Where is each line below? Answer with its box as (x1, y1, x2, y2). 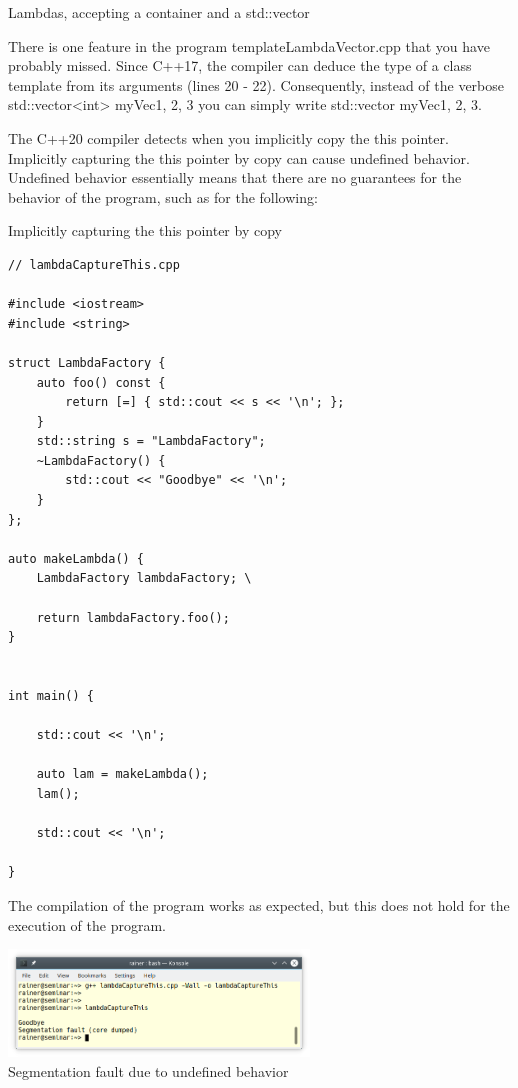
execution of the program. (8, 914, 166, 935)
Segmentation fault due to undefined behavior (8, 1060, 289, 1081)
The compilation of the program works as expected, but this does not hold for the (8, 894, 510, 915)
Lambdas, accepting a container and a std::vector (8, 2, 310, 22)
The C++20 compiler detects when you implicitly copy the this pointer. (8, 127, 449, 148)
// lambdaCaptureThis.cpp (8, 257, 180, 272)
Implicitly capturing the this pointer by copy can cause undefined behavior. (8, 147, 470, 168)
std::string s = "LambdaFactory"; (36, 434, 266, 449)
